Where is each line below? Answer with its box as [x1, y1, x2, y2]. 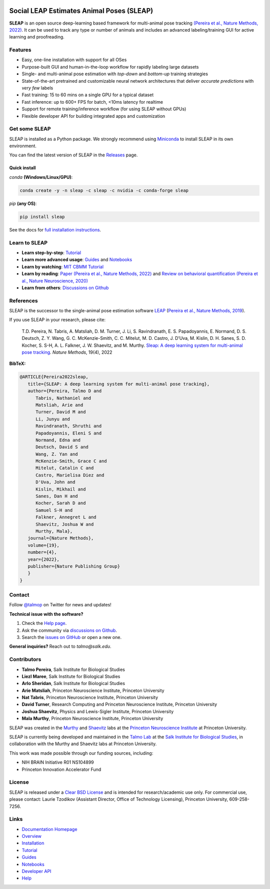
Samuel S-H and [35, 507, 73, 513]
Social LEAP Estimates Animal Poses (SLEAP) [9, 7, 153, 15]
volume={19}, [27, 542, 60, 548]
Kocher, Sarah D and [35, 500, 86, 506]
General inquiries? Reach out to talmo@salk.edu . [9, 643, 111, 649]
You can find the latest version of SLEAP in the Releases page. [9, 152, 138, 158]
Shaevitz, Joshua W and [35, 521, 94, 527]
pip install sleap [19, 213, 65, 219]
